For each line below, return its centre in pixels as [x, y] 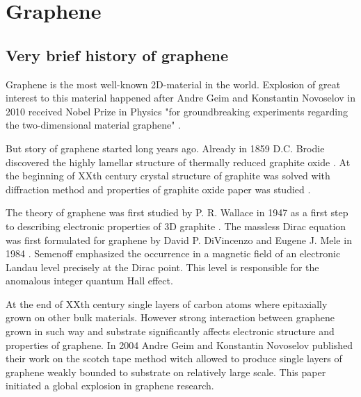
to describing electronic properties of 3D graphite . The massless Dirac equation [176, 226]
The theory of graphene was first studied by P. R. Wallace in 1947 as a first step [177, 212]
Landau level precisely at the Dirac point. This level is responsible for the [162, 267]
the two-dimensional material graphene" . [93, 125]
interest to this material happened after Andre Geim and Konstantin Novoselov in [181, 98]
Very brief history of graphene [117, 55]
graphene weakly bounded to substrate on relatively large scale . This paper [166, 372]
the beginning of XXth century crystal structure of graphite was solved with [168, 176]
